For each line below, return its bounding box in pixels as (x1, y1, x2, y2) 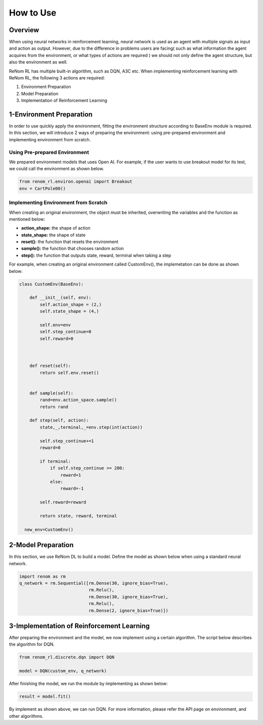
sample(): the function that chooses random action (21, 246, 124, 251)
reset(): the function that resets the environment (21, 239, 119, 245)
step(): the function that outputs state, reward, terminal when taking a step (21, 252, 171, 258)
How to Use (9, 7, 56, 18)
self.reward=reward (39, 499, 86, 505)
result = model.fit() (19, 694, 71, 699)
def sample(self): (29, 390, 74, 396)
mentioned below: (9, 216, 45, 222)
